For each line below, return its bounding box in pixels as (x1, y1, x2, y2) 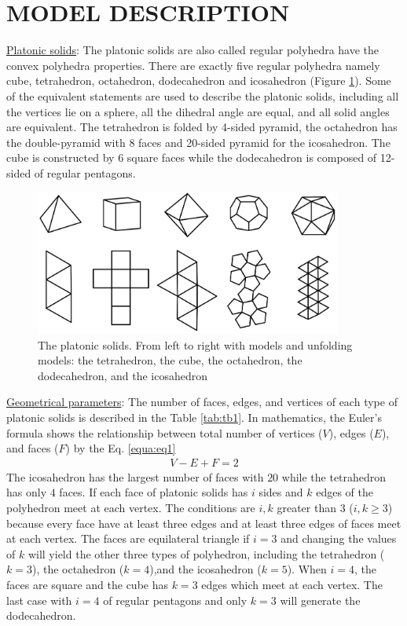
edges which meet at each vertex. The (201, 576, 383, 592)
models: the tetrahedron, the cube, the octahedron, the (38, 352, 302, 368)
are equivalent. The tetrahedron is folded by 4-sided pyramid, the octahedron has (6, 119, 398, 135)
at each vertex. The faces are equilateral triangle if (6, 530, 250, 547)
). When (287, 561, 327, 577)
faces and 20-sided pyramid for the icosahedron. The (138, 134, 390, 150)
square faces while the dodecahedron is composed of (126, 149, 377, 166)
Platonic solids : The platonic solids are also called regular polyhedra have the (6, 42, 379, 58)
